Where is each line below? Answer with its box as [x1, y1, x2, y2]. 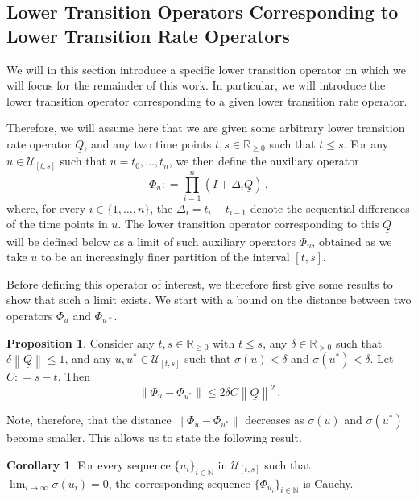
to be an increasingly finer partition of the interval [41, 248, 290, 265]
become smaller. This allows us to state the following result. [6, 429, 302, 446]
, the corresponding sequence [108, 474, 250, 491]
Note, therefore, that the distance [6, 411, 172, 428]
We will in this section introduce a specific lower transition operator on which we [6, 60, 406, 77]
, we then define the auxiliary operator [168, 152, 359, 169]
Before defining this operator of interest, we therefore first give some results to [6, 275, 393, 292]
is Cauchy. [303, 474, 354, 491]
